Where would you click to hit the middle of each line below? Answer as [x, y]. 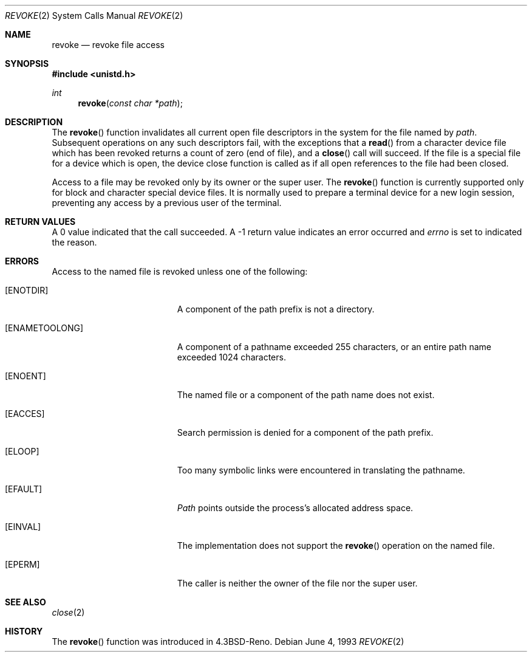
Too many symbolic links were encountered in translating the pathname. [321, 470]
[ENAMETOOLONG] [44, 328]
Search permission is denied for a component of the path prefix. [305, 432]
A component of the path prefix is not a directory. [276, 309]
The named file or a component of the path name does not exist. [306, 395]
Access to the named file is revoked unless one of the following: [180, 271]
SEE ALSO [26, 602]
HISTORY [24, 631]
